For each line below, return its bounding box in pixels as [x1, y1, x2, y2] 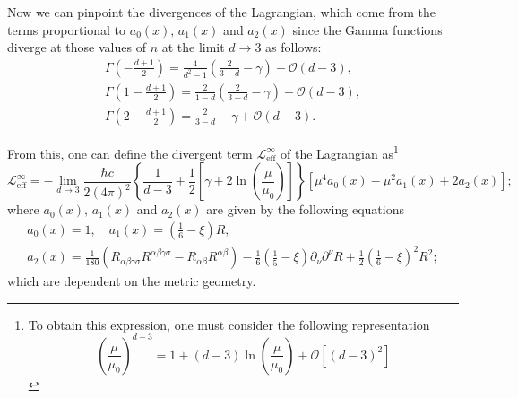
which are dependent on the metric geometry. [7, 272, 256, 290]
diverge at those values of [7, 38, 146, 56]
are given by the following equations [206, 200, 404, 219]
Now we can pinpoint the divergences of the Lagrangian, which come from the [7, 3, 436, 21]
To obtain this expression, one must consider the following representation [28, 315, 430, 333]
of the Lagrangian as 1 [281, 141, 399, 162]
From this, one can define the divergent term [7, 143, 253, 162]
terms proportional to [7, 20, 126, 39]
